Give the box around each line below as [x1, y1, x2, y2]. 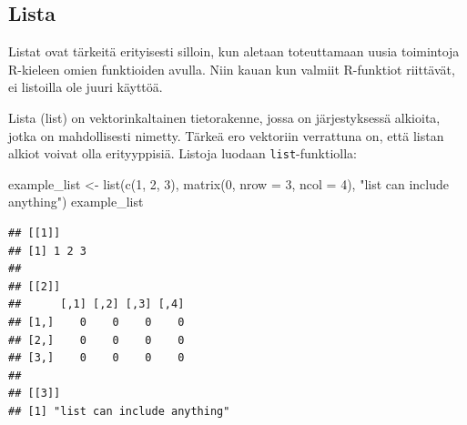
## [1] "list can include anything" [8, 404, 230, 418]
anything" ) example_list [8, 192, 144, 211]
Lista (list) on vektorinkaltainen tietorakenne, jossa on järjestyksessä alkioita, [8, 107, 441, 126]
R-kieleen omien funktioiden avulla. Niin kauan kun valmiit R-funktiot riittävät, [8, 59, 455, 78]
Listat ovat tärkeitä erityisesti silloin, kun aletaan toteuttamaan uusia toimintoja [8, 42, 460, 61]
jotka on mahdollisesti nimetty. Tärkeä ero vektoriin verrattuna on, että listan [8, 126, 444, 145]
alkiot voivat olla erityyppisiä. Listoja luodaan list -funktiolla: [8, 144, 357, 163]
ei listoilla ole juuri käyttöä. [8, 77, 163, 96]
